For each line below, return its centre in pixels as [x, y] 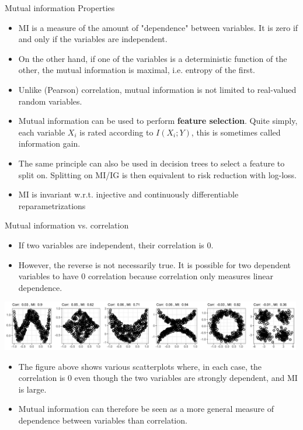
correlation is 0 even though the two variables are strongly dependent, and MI [158, 378]
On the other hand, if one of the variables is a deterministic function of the [153, 58]
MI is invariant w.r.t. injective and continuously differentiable [128, 194]
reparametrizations [52, 205]
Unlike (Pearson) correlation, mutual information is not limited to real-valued [157, 89]
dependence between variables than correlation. [103, 420]
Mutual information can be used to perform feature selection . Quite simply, [158, 121]
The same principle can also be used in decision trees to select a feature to [151, 163]
